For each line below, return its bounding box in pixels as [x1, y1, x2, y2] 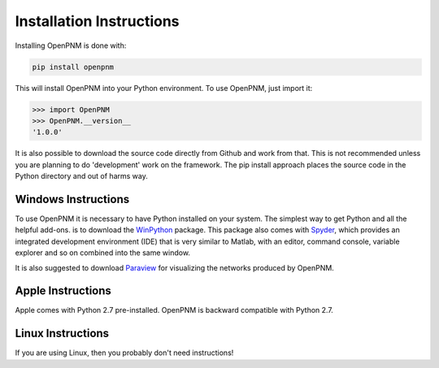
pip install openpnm [32, 62, 114, 71]
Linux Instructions [15, 327, 110, 340]
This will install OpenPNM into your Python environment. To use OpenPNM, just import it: [15, 83, 313, 93]
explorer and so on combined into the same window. [15, 248, 191, 258]
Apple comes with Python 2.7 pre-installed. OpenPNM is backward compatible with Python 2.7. [15, 305, 333, 315]
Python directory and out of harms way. [15, 171, 148, 181]
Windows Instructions [15, 192, 130, 206]
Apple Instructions [15, 284, 111, 298]
